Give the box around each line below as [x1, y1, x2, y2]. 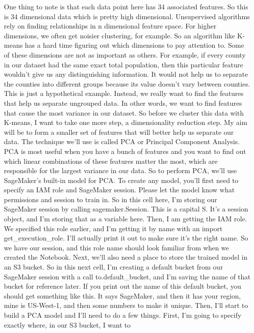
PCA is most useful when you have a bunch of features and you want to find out [4, 146, 246, 156]
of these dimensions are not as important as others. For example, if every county [4, 49, 246, 60]
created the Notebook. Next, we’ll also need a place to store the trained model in [4, 252, 248, 262]
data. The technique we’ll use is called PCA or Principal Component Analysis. [4, 136, 240, 147]
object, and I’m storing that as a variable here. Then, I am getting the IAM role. [4, 213, 247, 224]
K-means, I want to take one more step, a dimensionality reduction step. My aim [4, 117, 248, 127]
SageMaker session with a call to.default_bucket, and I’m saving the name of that [4, 271, 251, 281]
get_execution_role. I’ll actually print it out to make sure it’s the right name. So [4, 233, 248, 243]
